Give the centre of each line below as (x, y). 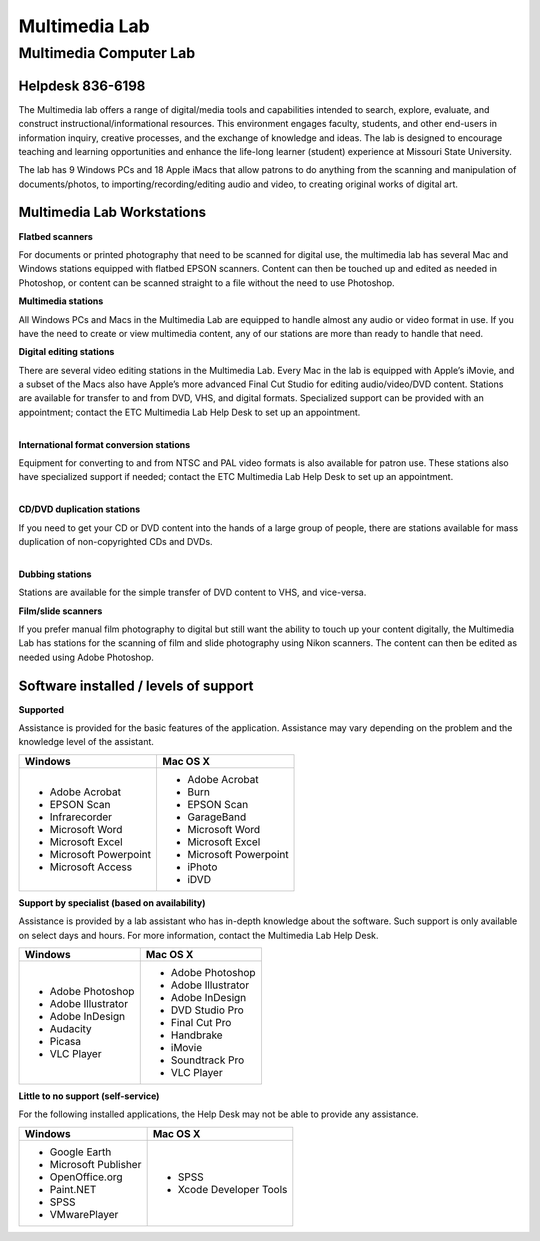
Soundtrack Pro (207, 1060)
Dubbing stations (55, 574)
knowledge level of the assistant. (86, 742)
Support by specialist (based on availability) (112, 902)
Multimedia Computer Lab (107, 53)
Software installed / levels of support (136, 685)
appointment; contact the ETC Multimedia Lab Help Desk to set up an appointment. (189, 412)
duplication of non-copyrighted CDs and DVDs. (116, 541)
